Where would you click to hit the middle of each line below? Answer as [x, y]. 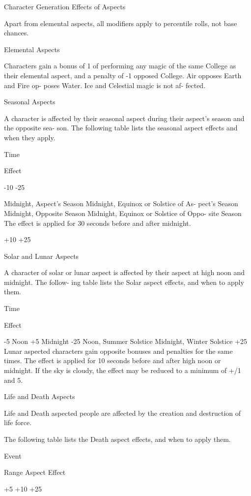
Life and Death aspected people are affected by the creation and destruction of [123, 413]
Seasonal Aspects [30, 102]
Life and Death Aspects [40, 396]
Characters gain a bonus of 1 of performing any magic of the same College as [120, 66]
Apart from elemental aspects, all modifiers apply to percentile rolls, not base [121, 23]
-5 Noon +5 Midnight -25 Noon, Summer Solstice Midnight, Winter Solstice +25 [125, 341]
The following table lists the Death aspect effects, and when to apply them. [117, 439]
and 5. [14, 380]
